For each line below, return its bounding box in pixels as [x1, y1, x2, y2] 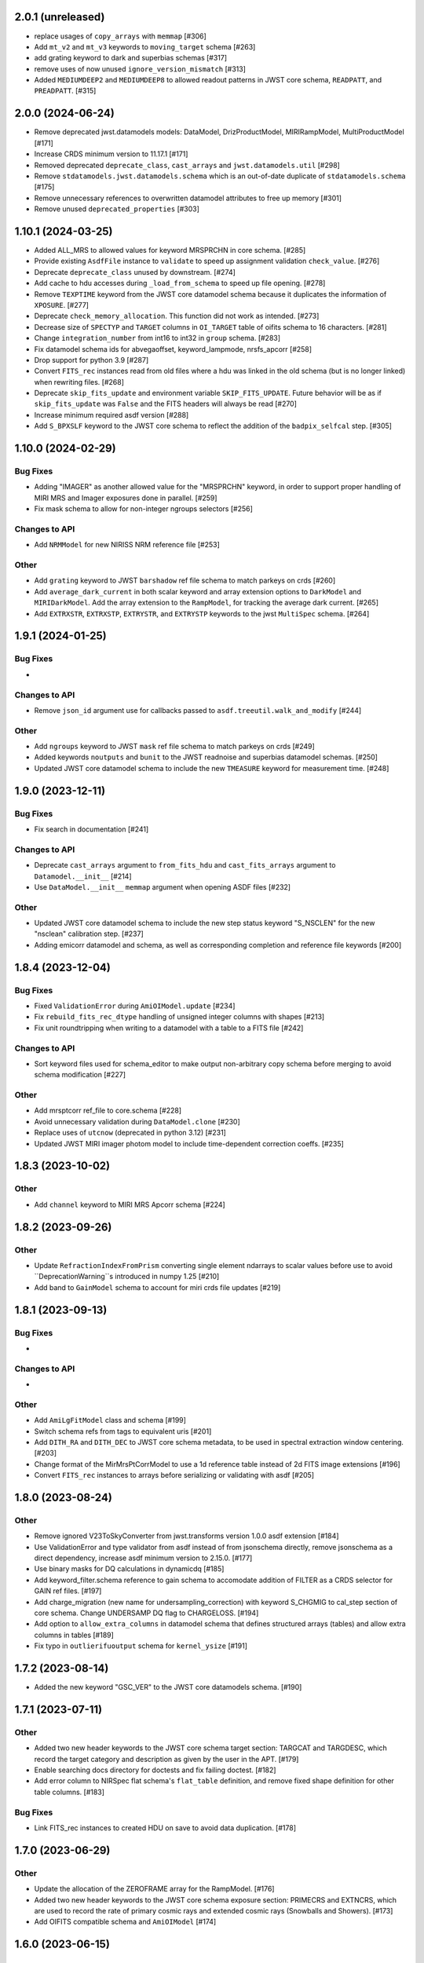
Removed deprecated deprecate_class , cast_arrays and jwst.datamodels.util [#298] [34, 160, 341, 170]
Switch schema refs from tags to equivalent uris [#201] [34, 1426, 212, 1436]
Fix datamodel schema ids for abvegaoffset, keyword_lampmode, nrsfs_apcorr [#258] [34, 344, 313, 353]
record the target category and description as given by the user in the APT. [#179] [34, 1754, 299, 1764]
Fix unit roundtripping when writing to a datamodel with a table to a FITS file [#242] [34, 1023, 304, 1033]
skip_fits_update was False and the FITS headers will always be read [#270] [34, 399, 298, 408]
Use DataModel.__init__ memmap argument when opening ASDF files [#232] [34, 882, 291, 891]
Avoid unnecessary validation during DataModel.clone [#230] [34, 1117, 241, 1126]
